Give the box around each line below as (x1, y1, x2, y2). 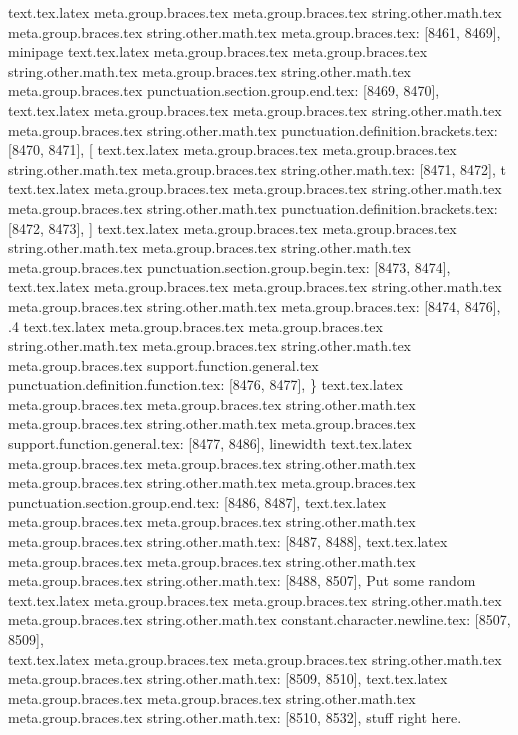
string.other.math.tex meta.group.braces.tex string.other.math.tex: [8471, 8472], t (8, 158, 506, 179)
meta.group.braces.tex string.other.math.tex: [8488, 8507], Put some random (8, 570, 476, 591)
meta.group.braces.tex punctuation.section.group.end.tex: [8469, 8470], (8, 80, 440, 101)
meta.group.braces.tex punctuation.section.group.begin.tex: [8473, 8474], (8, 256, 451, 277)
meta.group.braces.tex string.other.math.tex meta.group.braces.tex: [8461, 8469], (8, 21, 501, 42)
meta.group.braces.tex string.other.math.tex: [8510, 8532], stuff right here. (8, 707, 462, 728)
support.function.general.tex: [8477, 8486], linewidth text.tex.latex (8, 433, 412, 454)
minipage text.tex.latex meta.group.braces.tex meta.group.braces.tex (8, 41, 428, 62)
